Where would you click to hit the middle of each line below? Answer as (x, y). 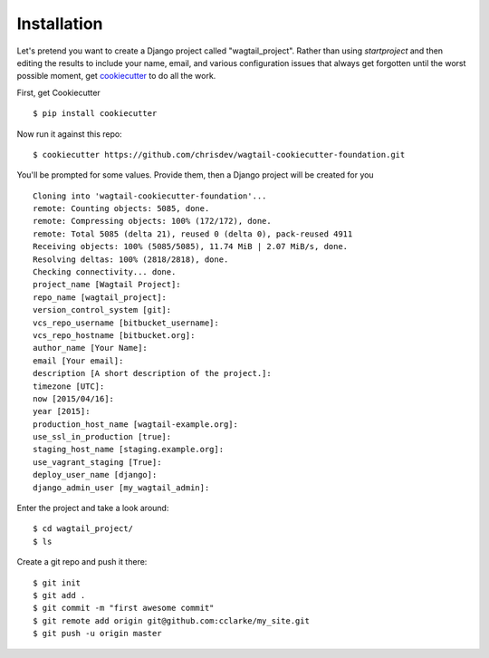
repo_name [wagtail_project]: (100, 297)
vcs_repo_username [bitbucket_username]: (126, 323)
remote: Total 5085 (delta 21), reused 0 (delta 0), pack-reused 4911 (193, 234)
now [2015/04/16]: (74, 398)
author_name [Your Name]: (91, 348)
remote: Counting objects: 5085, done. (121, 209)
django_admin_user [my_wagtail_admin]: (121, 488)
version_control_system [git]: (102, 310)
